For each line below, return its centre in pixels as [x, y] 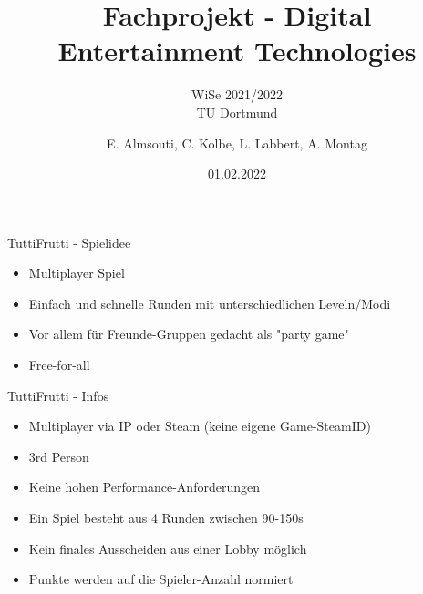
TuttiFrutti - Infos [58, 395]
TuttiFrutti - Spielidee [69, 242]
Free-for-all [59, 365]
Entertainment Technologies [237, 51]
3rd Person [59, 456]
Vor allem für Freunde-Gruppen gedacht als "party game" [189, 334]
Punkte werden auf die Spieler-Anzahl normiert [161, 579]
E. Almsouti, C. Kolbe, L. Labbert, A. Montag [237, 143]
